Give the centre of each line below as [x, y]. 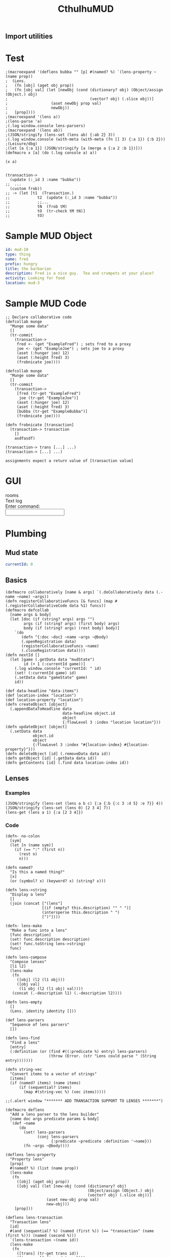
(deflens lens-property [31, 1154]
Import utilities [29, 36]
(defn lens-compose [26, 957]
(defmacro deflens [25, 1110]
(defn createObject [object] [36, 704]
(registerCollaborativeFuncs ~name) [60, 646]
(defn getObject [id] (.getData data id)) [51, 758]
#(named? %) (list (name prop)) [44, 1168]
